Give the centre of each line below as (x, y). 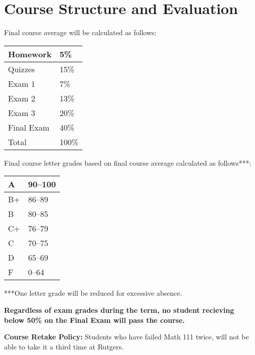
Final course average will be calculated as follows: (80, 32)
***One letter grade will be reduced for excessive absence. (93, 293)
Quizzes (22, 69)
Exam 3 (22, 112)
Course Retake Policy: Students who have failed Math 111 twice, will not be (126, 337)
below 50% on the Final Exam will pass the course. (95, 320)
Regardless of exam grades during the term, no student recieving (119, 310)
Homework (30, 54)
